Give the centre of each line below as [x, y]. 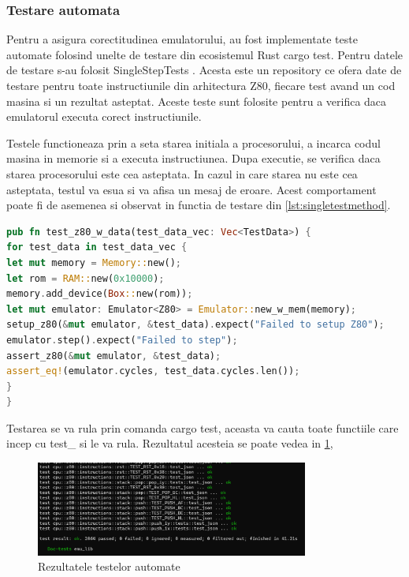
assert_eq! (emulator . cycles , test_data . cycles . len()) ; [153, 371]
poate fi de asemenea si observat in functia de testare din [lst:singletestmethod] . [199, 205]
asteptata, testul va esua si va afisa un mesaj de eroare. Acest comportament [191, 189]
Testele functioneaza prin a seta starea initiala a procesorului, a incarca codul [193, 142]
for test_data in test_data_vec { [97, 247]
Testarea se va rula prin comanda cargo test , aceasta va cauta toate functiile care [203, 427]
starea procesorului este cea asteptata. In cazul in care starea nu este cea [182, 173]
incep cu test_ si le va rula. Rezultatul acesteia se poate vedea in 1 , [170, 443]
